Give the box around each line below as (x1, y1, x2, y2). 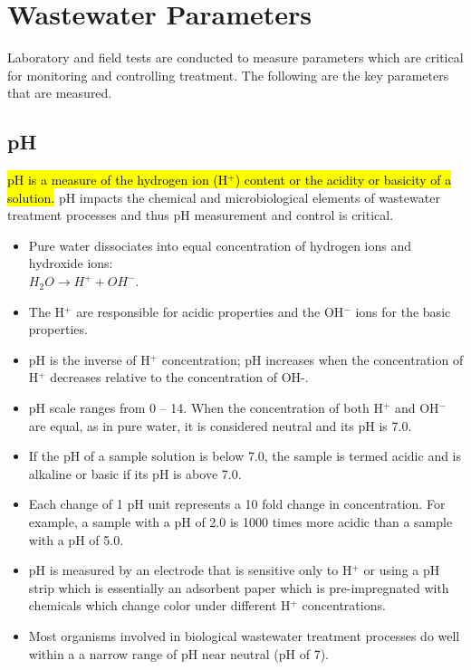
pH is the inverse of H (28, 349, 150, 368)
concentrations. (302, 596, 386, 615)
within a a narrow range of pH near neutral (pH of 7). (28, 644, 329, 663)
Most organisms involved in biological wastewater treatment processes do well (28, 626, 460, 645)
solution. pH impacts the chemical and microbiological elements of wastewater (7, 187, 440, 206)
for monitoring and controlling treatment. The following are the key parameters (7, 65, 449, 84)
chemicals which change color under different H (28, 596, 291, 615)
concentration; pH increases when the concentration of (161, 349, 464, 368)
